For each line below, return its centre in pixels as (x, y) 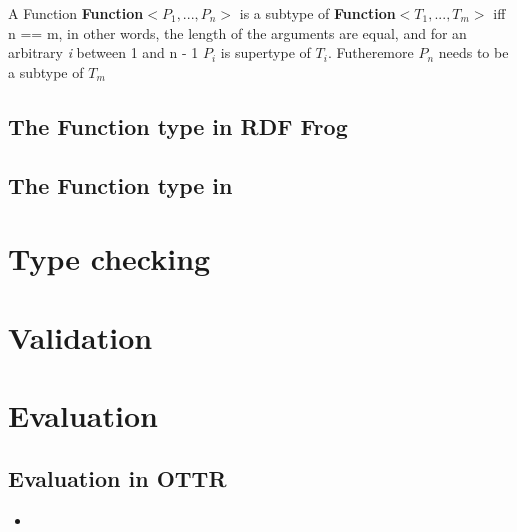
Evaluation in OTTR (117, 478)
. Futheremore (370, 52)
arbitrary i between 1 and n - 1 (103, 52)
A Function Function (76, 13)
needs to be (473, 52)
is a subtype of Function (317, 13)
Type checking (109, 258)
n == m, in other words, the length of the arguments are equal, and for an (237, 32)
